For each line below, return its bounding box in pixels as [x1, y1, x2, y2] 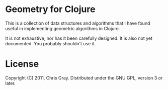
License [5, 58, 39, 70]
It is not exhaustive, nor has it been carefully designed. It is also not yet [5, 35, 152, 41]
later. [5, 80, 16, 86]
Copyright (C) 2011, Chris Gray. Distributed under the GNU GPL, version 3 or [5, 74, 163, 81]
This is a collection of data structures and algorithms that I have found [5, 20, 150, 26]
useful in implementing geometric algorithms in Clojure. [5, 25, 120, 31]
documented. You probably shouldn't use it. [5, 40, 96, 46]
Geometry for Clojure [5, 4, 96, 15]
